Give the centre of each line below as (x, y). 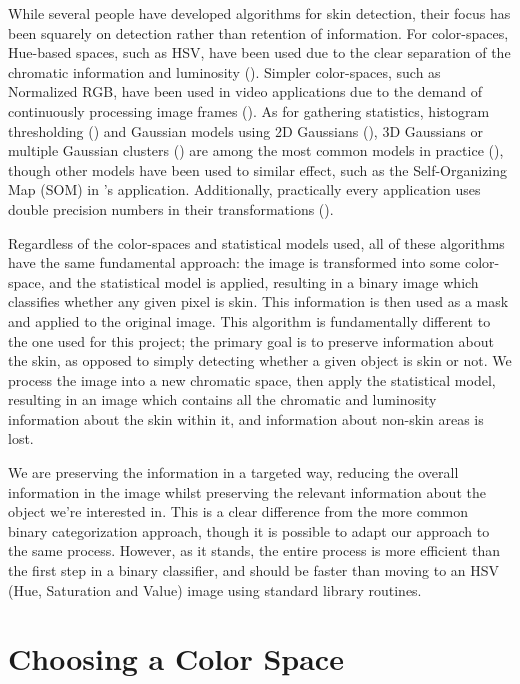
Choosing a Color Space (176, 658)
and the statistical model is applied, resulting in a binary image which (264, 281)
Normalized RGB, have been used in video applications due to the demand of (245, 91)
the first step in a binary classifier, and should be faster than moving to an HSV (254, 570)
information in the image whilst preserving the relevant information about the (247, 491)
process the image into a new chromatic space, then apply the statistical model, (252, 379)
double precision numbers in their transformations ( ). (171, 208)
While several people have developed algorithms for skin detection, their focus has (259, 13)
